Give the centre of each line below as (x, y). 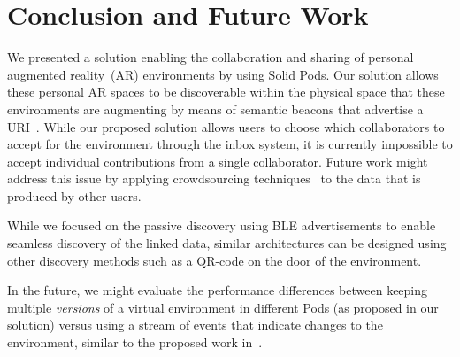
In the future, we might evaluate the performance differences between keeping (218, 290)
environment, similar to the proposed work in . (135, 342)
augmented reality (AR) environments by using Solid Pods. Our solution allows (223, 74)
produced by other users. (74, 195)
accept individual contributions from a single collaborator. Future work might (218, 161)
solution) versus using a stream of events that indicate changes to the (195, 325)
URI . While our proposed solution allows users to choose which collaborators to (226, 126)
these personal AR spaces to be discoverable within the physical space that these (226, 92)
